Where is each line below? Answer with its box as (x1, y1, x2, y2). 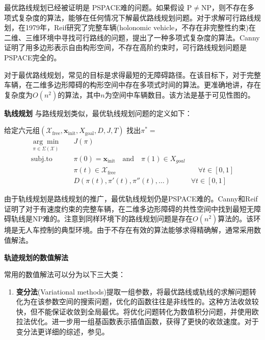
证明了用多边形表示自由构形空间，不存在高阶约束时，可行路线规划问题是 (4, 42, 247, 53)
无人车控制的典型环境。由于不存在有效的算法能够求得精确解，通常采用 (18, 224, 254, 235)
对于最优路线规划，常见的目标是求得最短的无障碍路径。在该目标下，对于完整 (4, 69, 261, 80)
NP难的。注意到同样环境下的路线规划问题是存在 (32, 213, 193, 224)
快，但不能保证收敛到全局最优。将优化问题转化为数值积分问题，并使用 (16, 306, 252, 316)
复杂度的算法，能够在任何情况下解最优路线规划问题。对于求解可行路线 (18, 12, 254, 22)
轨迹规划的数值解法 (4, 252, 68, 262)
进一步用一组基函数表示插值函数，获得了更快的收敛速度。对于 (51, 316, 259, 327)
